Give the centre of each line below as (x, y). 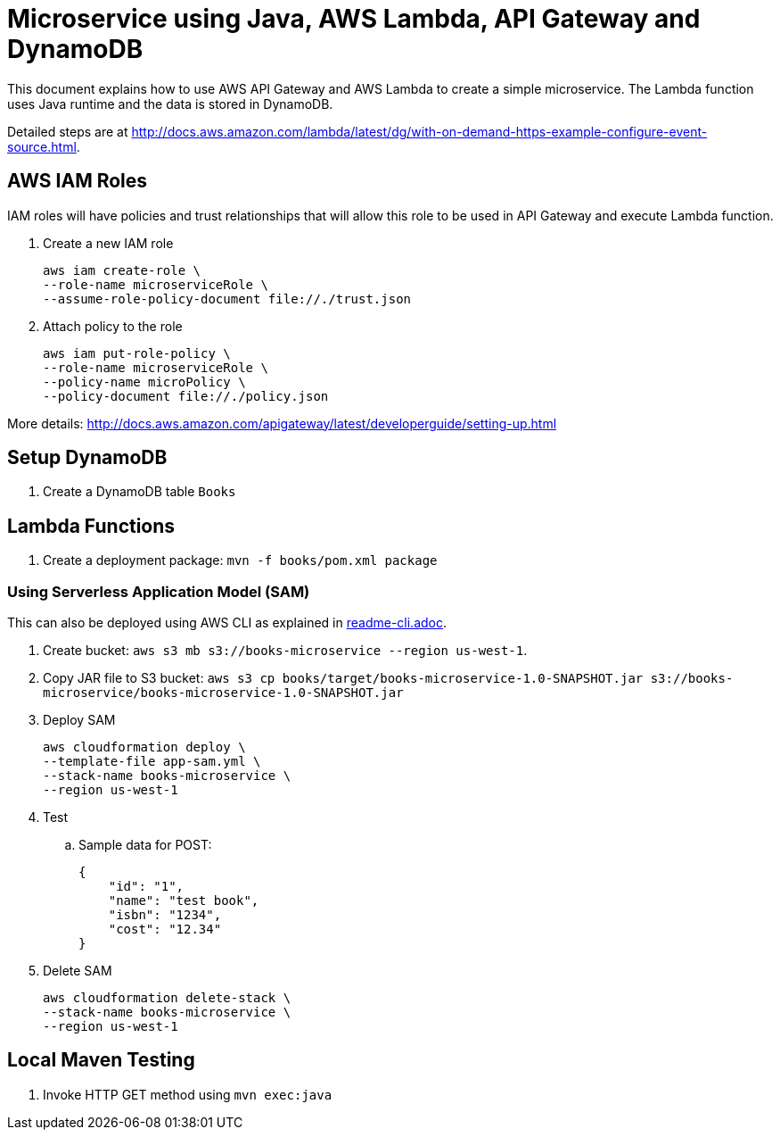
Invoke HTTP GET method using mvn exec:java (188, 1094)
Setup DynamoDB (87, 458)
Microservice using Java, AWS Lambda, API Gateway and (354, 19)
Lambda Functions (91, 526)
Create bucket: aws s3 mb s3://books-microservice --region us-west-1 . (285, 651)
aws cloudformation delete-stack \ (167, 998)
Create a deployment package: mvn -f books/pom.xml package (240, 560)
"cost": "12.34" (165, 930)
